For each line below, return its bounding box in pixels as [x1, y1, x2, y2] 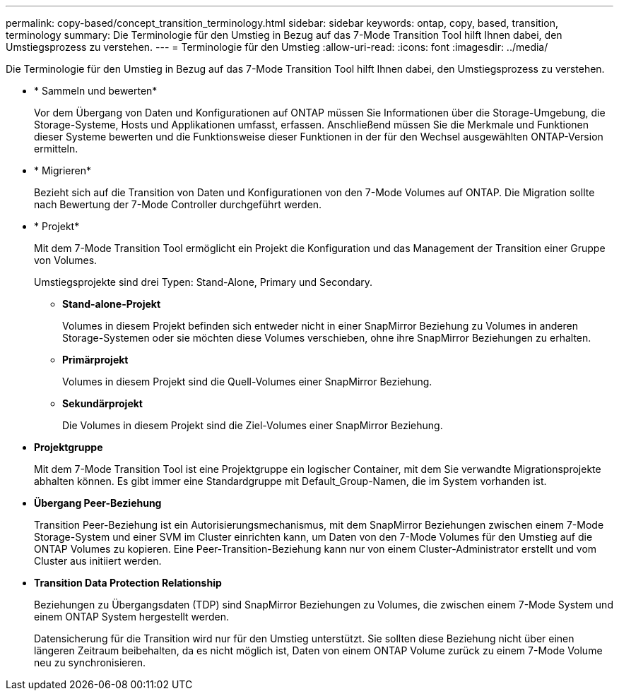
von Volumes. [34, 254, 98, 266]
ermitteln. [34, 143, 78, 155]
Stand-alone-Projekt [62, 298, 161, 310]
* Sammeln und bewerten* [34, 85, 158, 97]
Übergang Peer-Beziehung [34, 497, 162, 509]
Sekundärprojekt [62, 397, 143, 409]
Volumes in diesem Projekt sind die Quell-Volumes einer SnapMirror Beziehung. [62, 376, 432, 388]
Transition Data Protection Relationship [34, 577, 222, 589]
